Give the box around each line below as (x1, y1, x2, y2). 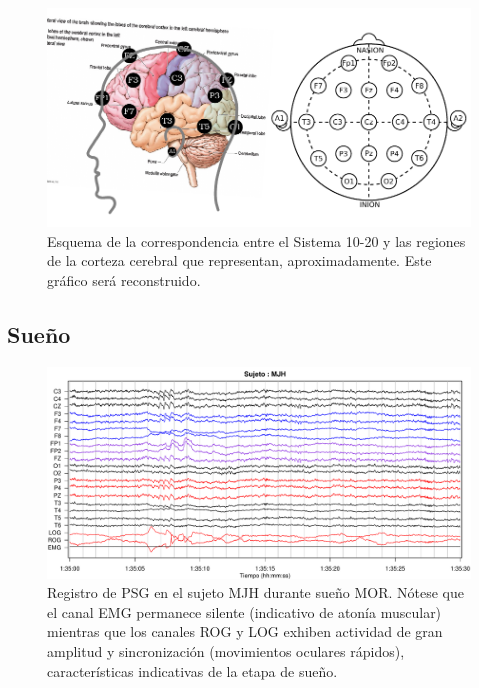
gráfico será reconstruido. (47, 269, 201, 290)
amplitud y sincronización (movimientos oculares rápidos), (47, 641, 405, 662)
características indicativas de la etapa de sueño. (47, 660, 338, 681)
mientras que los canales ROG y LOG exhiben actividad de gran (47, 621, 443, 642)
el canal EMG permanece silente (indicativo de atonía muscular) (47, 601, 442, 622)
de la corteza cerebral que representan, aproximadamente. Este (47, 250, 432, 271)
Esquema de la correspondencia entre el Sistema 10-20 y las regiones (47, 230, 466, 251)
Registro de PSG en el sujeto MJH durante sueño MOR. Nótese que (47, 582, 464, 603)
